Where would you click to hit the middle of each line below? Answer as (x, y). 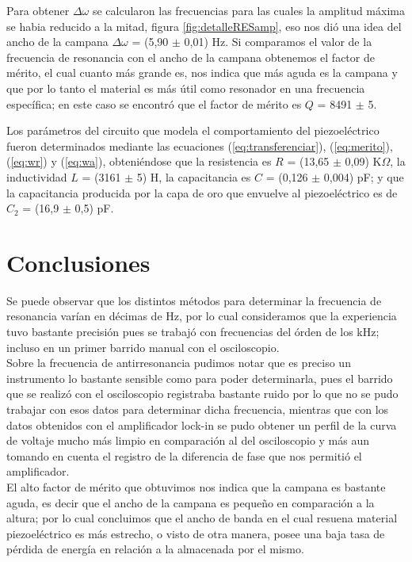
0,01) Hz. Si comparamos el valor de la (278, 42)
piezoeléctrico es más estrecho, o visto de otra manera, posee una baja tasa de (196, 533)
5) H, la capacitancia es (194, 176)
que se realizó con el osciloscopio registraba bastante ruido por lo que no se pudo (202, 394)
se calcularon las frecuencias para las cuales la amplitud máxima (248, 10)
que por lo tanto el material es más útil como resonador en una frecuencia (186, 88)
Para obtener (38, 10)
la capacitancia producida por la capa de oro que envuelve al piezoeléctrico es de (202, 192)
